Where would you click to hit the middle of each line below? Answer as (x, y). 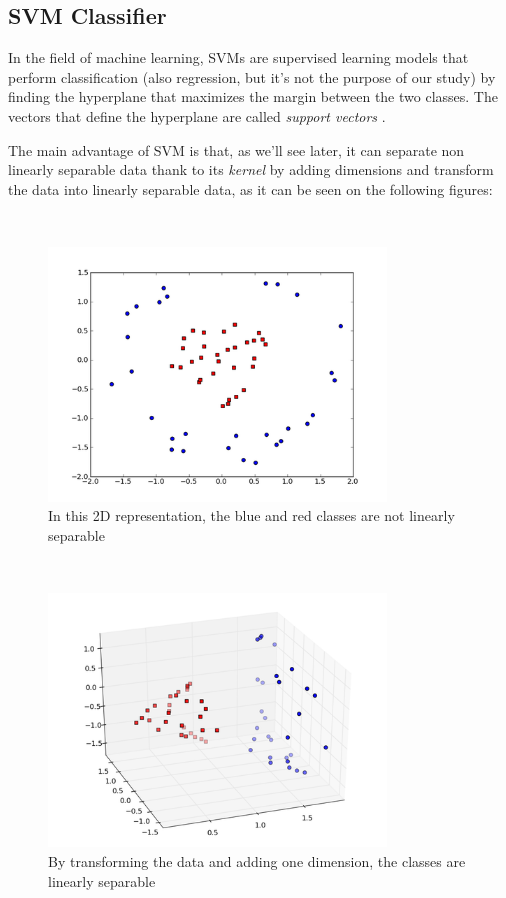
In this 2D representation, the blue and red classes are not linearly (251, 515)
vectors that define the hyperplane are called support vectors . (197, 115)
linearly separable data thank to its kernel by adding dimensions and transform (251, 169)
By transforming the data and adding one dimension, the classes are (257, 861)
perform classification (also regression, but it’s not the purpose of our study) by (252, 76)
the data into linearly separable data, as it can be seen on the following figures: (250, 188)
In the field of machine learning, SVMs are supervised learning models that (238, 57)
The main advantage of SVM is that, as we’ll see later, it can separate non (236, 149)
